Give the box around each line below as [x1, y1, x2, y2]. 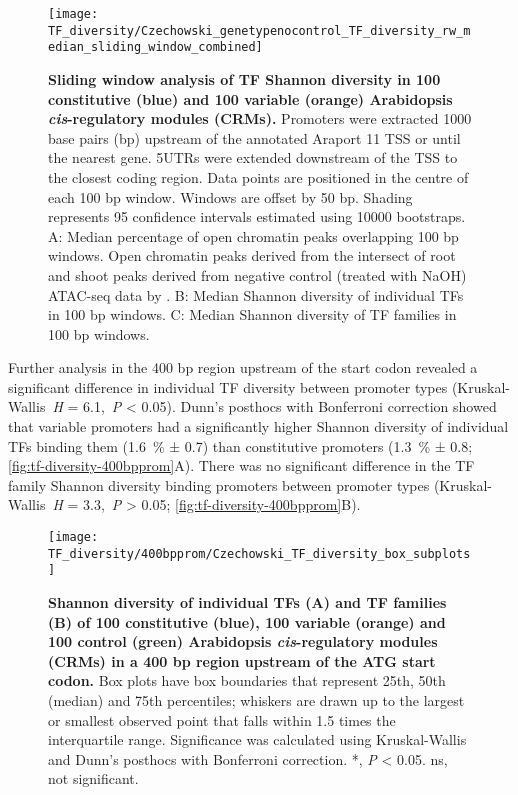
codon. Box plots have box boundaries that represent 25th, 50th [48, 670, 446, 691]
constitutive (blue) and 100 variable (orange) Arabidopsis [48, 88, 453, 109]
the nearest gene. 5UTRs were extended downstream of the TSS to [48, 147, 458, 168]
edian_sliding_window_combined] [48, 40, 263, 55]
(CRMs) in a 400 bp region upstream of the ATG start [48, 650, 436, 671]
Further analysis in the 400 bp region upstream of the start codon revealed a [8, 357, 478, 378]
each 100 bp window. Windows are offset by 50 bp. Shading [48, 186, 413, 207]
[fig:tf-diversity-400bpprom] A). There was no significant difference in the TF [8, 455, 475, 476]
